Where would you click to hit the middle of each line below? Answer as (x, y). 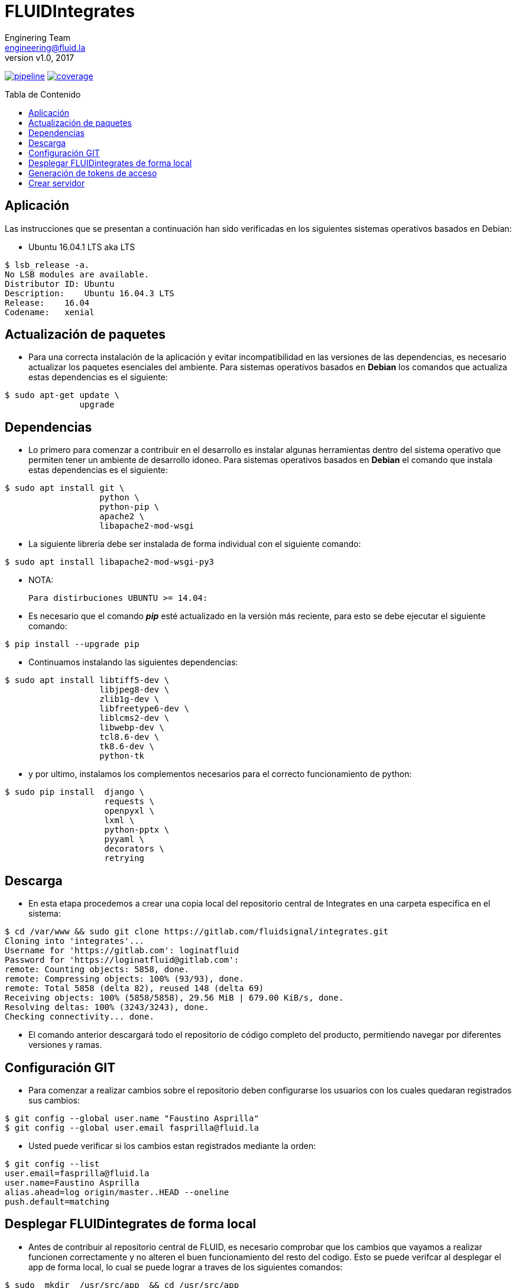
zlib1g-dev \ (129, 699)
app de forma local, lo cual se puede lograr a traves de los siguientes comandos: (186, 1267)
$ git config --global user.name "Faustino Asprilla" (132, 1118)
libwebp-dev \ (132, 728)
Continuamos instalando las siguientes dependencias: (133, 662)
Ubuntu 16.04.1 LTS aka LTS (82, 247)
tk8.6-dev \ (127, 747)
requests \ (129, 802)
